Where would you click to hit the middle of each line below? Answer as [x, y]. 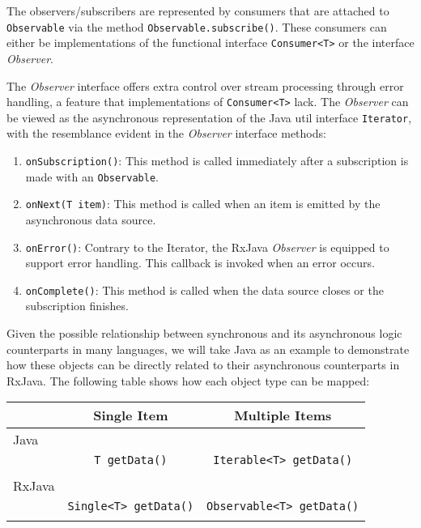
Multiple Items [283, 415]
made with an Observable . [92, 176]
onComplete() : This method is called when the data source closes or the [204, 290]
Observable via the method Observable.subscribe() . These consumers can [197, 26]
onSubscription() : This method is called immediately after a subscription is [217, 160]
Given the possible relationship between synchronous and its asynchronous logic [204, 333]
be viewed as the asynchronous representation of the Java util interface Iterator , [209, 117]
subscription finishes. [77, 306]
